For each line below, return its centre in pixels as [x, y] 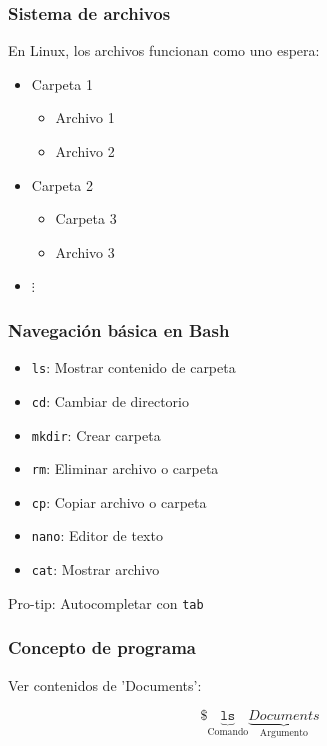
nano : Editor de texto [97, 535]
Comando [228, 732]
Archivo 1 [85, 117]
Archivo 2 [85, 151]
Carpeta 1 [62, 83]
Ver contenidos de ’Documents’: [105, 684]
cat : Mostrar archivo [95, 569]
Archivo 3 [85, 251]
